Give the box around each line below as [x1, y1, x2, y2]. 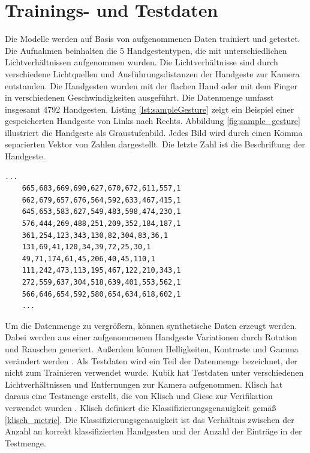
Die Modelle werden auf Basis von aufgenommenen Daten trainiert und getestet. [5, 32, 300, 45]
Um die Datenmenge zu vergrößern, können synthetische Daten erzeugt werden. [5, 319, 297, 331]
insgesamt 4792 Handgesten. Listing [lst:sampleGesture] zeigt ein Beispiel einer [5, 102, 294, 115]
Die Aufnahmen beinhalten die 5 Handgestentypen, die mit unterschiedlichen [5, 44, 287, 56]
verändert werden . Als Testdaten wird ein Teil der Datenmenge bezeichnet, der [5, 354, 297, 367]
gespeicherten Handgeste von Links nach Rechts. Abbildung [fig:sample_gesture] [5, 114, 300, 127]
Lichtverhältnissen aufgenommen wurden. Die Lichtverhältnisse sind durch [5, 56, 278, 68]
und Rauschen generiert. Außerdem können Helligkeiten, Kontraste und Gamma [5, 342, 299, 355]
